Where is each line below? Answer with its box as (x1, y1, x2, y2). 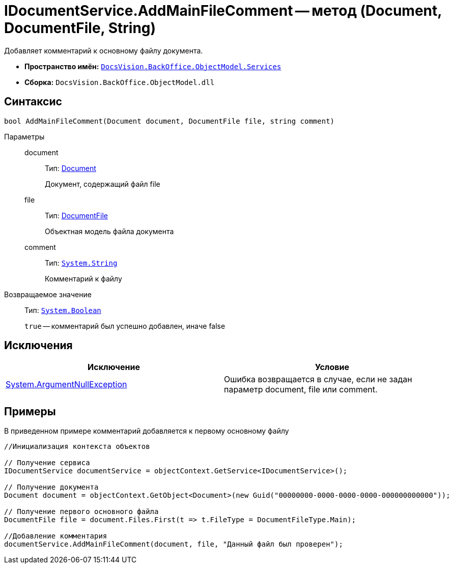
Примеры (4, 405, 56, 418)
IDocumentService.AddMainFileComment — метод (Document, (4, 2, 442, 19)
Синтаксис (4, 95, 62, 108)
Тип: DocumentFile (45, 211, 108, 220)
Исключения (4, 339, 73, 352)
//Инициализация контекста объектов (4, 442, 150, 451)
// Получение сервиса (4, 459, 90, 467)
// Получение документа (4, 483, 99, 492)
